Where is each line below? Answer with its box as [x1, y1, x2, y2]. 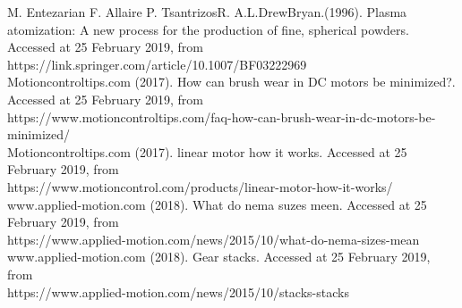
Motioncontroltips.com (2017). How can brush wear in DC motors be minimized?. [7, 72, 456, 91]
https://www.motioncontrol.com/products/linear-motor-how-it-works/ [7, 177, 393, 196]
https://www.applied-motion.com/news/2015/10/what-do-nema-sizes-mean [7, 229, 420, 248]
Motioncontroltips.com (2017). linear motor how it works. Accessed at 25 [7, 142, 407, 161]
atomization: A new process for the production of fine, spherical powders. [7, 20, 409, 38]
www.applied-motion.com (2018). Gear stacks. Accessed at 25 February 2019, [7, 247, 431, 266]
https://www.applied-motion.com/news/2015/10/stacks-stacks [7, 282, 349, 301]
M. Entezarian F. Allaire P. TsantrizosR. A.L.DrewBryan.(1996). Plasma [7, 3, 407, 21]
